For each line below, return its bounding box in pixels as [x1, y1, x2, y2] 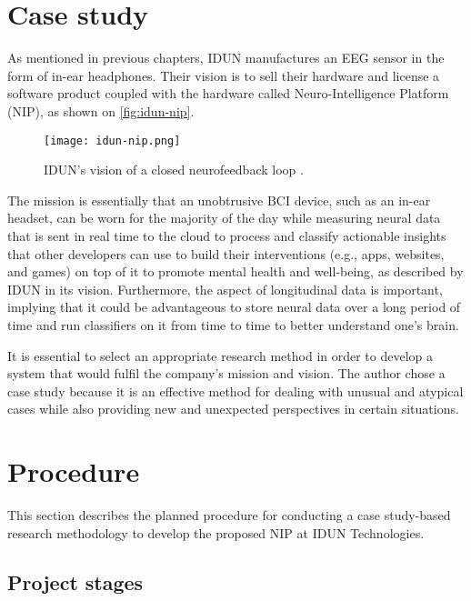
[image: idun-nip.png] [44, 134, 181, 147]
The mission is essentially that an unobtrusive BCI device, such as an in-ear [7, 190, 431, 209]
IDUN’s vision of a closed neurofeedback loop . [44, 160, 304, 179]
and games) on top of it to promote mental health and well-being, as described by [7, 262, 464, 281]
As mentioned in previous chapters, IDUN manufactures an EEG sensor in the [7, 48, 445, 67]
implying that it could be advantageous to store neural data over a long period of [7, 297, 461, 316]
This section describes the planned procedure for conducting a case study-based [7, 506, 451, 524]
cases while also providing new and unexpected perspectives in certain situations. [7, 399, 459, 418]
